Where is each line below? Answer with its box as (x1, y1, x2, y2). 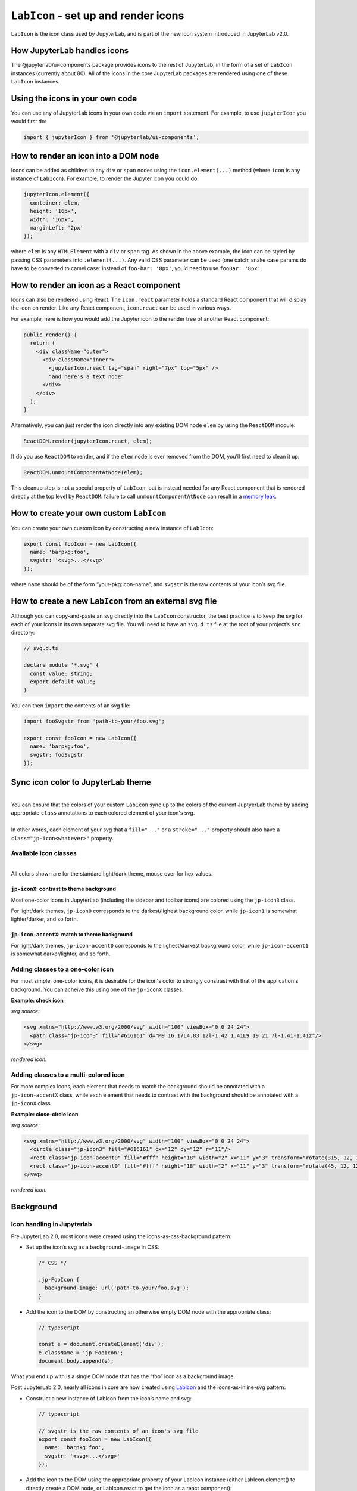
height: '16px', (30, 208, 77, 215)
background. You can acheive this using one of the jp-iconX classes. (11, 986, 184, 993)
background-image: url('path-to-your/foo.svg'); (45, 1285, 190, 1291)
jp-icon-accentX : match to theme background (11, 931, 133, 938)
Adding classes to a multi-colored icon (11, 1071, 125, 1079)
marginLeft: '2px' (30, 224, 83, 231)
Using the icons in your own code (11, 94, 137, 104)
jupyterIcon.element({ (23, 191, 90, 198)
